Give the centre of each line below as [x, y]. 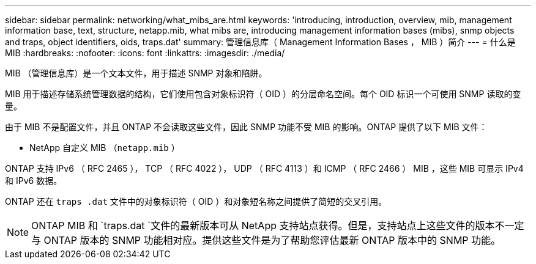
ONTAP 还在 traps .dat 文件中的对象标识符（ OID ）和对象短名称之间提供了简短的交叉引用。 [196, 201]
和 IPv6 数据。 [34, 181]
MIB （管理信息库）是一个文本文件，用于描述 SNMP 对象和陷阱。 [136, 73]
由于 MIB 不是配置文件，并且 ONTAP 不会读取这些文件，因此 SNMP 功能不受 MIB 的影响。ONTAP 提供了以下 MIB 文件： [246, 127]
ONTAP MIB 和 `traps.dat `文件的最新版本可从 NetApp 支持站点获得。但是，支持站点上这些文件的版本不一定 [278, 226]
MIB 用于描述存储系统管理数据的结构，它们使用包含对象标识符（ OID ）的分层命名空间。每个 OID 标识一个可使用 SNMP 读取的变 [263, 94]
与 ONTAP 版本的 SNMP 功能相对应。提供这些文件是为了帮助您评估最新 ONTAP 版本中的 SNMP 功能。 [266, 240]
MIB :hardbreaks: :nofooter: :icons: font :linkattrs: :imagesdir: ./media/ [145, 53]
